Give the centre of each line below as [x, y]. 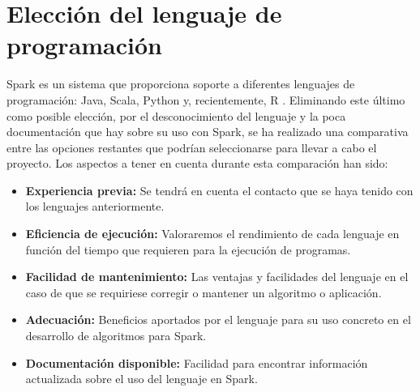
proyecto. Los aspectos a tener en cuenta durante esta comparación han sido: [197, 163]
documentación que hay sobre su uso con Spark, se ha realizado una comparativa [208, 132]
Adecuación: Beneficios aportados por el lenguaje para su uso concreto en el [218, 320]
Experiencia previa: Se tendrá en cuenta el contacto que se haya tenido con [219, 190]
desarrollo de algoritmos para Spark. [116, 336]
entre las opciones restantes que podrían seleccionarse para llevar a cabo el [192, 147]
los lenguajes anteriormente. [95, 206]
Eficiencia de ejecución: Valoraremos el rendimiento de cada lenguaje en [212, 234]
